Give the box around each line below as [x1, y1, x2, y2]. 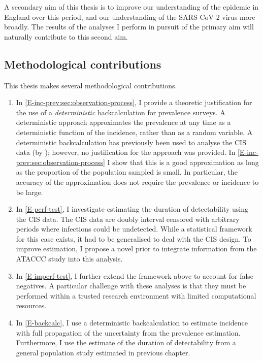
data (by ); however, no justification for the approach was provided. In [16, 147, 236, 157]
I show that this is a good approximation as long [107, 156, 259, 167]
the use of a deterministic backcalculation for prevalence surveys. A [16, 107, 225, 117]
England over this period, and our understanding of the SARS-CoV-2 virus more [4, 11, 255, 22]
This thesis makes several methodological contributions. [4, 80, 177, 90]
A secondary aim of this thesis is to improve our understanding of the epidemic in [4, 2, 259, 12]
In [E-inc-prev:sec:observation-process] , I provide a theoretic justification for [16, 97, 252, 108]
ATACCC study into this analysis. [16, 253, 123, 264]
